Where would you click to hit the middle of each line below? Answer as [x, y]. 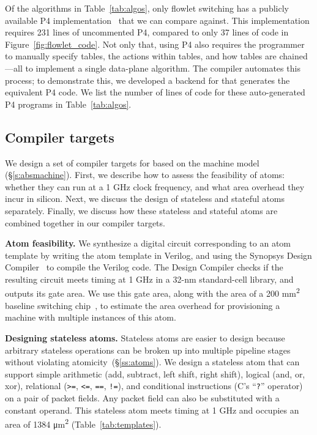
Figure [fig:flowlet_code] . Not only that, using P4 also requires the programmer [155, 44]
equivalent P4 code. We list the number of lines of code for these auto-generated [155, 92]
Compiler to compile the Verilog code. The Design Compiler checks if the [144, 267]
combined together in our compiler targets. [85, 222]
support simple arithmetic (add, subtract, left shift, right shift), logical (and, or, [155, 374]
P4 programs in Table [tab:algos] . [68, 104]
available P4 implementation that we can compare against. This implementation [157, 20]
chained [293, 56]
